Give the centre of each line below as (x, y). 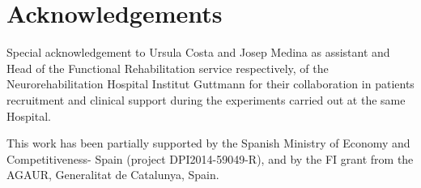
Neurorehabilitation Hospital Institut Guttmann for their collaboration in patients (210, 84)
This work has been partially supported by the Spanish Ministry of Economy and (208, 143)
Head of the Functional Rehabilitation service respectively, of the (168, 68)
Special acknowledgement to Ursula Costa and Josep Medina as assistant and (198, 52)
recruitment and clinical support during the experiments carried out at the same (206, 99)
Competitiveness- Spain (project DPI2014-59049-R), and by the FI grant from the (210, 158)
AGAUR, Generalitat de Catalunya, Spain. (113, 175)
